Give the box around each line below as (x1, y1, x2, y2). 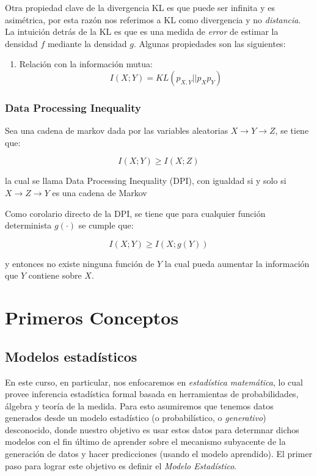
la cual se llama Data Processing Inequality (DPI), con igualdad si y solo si (5, 174, 286, 187)
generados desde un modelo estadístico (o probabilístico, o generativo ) (5, 411, 266, 424)
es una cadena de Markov (52, 186, 147, 199)
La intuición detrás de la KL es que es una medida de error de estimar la (5, 25, 279, 38)
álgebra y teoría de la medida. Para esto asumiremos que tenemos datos (5, 399, 274, 412)
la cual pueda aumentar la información (164, 257, 310, 269)
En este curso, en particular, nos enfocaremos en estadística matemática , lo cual (5, 375, 303, 388)
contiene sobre (28, 269, 82, 282)
